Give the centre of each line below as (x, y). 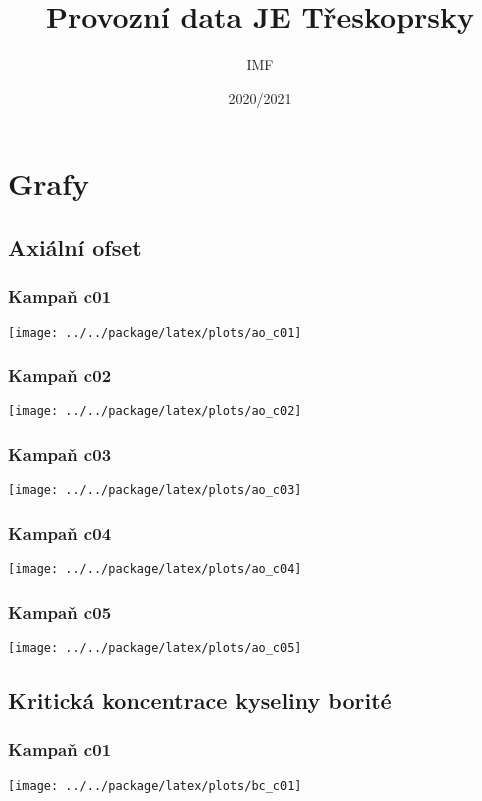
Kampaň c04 (60, 532)
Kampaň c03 (60, 453)
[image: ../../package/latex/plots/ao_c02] (155, 411)
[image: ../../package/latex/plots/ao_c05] (155, 648)
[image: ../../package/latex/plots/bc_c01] (155, 785)
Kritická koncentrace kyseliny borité (200, 700)
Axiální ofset (75, 246)
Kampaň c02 (60, 375)
